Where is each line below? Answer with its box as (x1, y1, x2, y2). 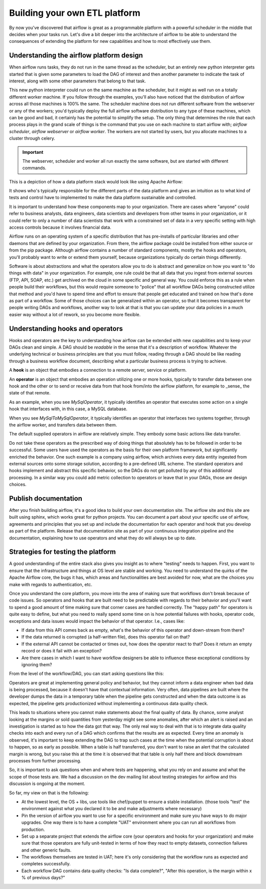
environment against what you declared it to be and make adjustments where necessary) (21, 806, 202, 812)
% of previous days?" (21, 875, 66, 881)
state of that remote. (9, 390, 51, 396)
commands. (22, 165, 47, 171)
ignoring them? (21, 661, 52, 668)
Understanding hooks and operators (9, 324, 123, 333)
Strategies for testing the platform (9, 548, 116, 556)
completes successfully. (21, 861, 71, 867)
